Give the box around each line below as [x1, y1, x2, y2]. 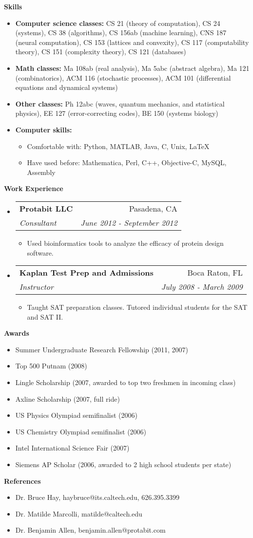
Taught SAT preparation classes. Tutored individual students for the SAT [27, 302, 248, 312]
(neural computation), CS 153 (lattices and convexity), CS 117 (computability [15, 37, 249, 47]
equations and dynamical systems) [15, 82, 118, 92]
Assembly [27, 167, 56, 177]
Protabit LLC [19, 202, 73, 214]
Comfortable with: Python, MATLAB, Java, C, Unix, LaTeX [27, 141, 210, 151]
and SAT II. [27, 311, 63, 322]
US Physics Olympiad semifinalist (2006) [15, 410, 137, 420]
